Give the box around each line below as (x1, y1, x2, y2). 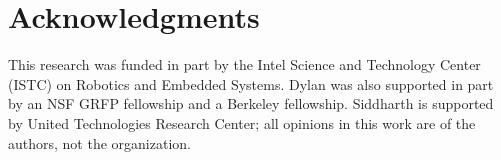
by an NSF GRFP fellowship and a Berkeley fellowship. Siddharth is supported (8, 93, 494, 114)
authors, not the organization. (8, 132, 191, 153)
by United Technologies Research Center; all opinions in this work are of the (8, 112, 476, 133)
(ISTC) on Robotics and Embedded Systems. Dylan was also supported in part (8, 73, 494, 94)
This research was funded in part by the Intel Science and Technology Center (8, 54, 481, 75)
